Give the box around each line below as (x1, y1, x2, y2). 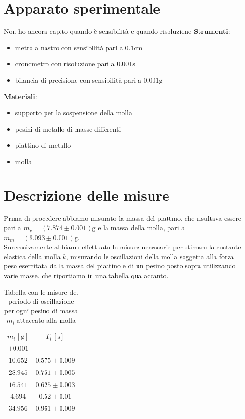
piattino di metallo (15, 140, 71, 150)
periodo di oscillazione (8, 296, 74, 306)
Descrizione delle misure (4, 185, 169, 204)
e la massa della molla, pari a (98, 222, 185, 233)
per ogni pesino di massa (4, 305, 78, 315)
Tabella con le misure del (4, 286, 78, 296)
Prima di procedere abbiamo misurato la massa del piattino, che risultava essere (4, 213, 242, 223)
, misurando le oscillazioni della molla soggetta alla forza (66, 251, 234, 261)
